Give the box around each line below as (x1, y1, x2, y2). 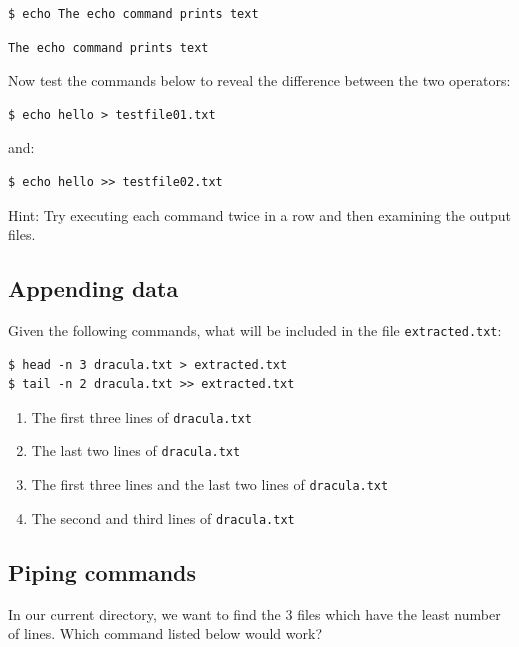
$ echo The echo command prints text (8, 7, 259, 21)
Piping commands (8, 556, 197, 587)
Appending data (8, 273, 179, 304)
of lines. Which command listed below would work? (8, 623, 323, 644)
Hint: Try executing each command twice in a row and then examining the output (8, 204, 511, 225)
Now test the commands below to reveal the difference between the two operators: (8, 70, 511, 91)
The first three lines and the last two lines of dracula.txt (31, 474, 389, 495)
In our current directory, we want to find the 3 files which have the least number (8, 603, 501, 624)
